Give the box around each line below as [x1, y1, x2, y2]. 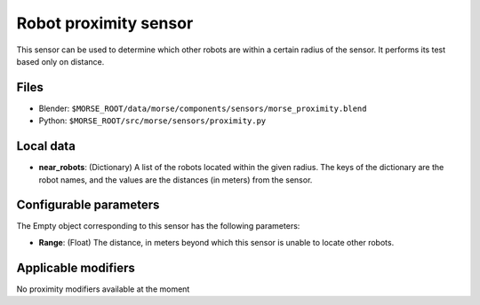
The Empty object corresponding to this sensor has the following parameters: [16, 221, 300, 231]
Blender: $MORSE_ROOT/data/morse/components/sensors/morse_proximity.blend [38, 103, 367, 113]
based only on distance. [16, 56, 105, 66]
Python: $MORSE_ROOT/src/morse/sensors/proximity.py [38, 115, 267, 126]
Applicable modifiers [16, 260, 135, 275]
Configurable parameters [16, 198, 160, 213]
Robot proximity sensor [16, 13, 194, 33]
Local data [16, 138, 76, 154]
